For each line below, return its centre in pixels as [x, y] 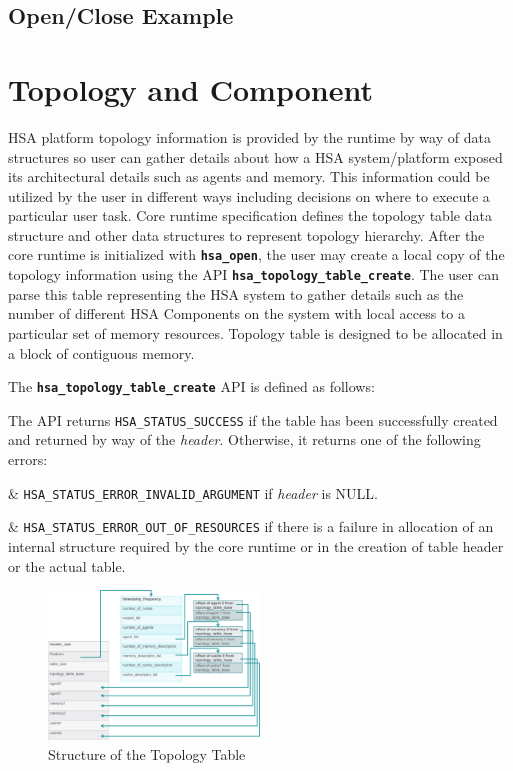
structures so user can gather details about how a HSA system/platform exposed [255, 156]
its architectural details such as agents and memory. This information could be [249, 176]
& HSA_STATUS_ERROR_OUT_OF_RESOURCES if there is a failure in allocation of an [251, 526]
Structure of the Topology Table [147, 753]
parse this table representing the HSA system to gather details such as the [236, 293]
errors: [28, 459]
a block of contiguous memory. [101, 352]
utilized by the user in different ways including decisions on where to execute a [249, 195]
